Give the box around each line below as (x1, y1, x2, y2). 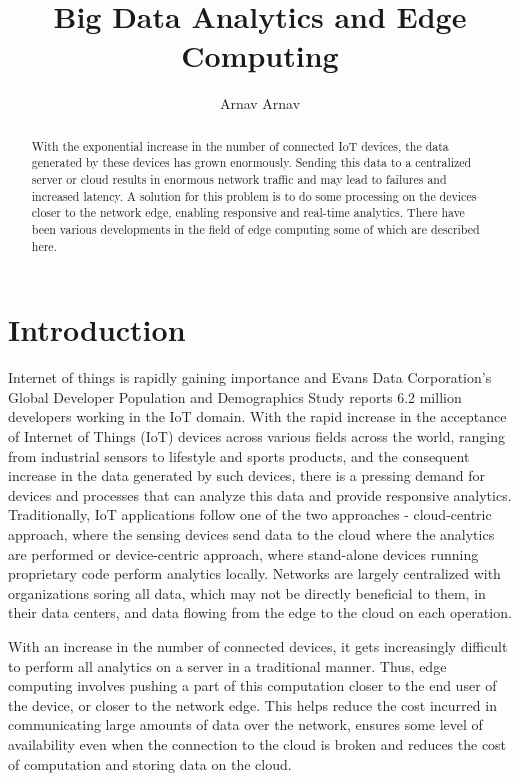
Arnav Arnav (219, 93, 301, 114)
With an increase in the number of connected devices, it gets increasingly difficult (8, 635, 508, 656)
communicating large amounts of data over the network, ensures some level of (8, 714, 483, 735)
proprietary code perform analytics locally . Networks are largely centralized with (8, 563, 501, 584)
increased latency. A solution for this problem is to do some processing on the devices (31, 187, 477, 204)
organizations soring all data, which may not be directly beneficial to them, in (8, 582, 486, 603)
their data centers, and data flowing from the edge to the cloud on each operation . (8, 602, 512, 623)
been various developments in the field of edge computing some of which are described (31, 220, 480, 237)
